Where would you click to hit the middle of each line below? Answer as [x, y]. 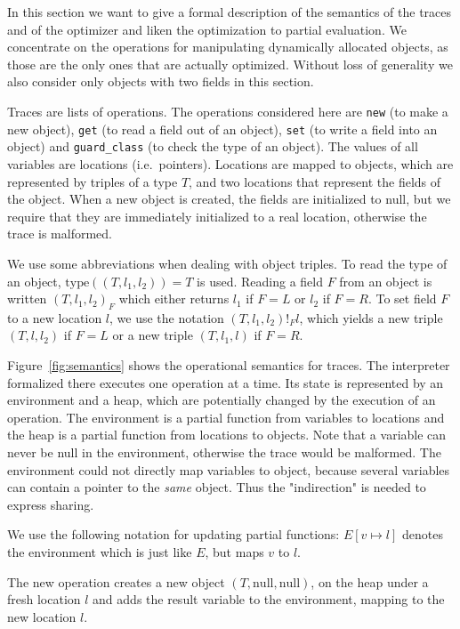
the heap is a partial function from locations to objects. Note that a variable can [227, 435]
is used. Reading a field [260, 281]
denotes [422, 534]
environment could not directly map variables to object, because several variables [229, 469]
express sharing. [51, 504]
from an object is [386, 281]
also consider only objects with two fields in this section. [161, 81]
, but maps [234, 552]
